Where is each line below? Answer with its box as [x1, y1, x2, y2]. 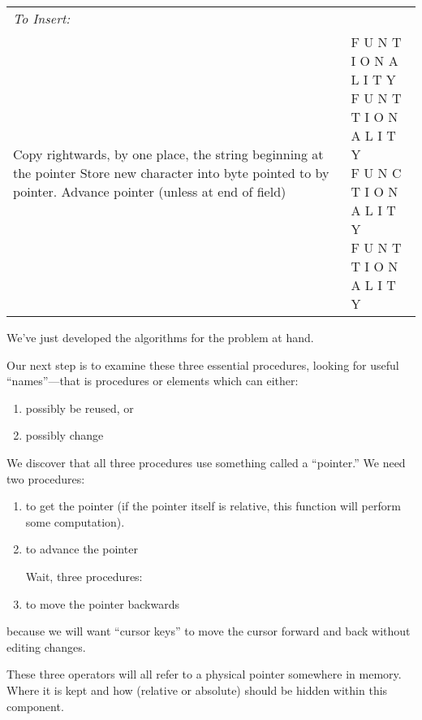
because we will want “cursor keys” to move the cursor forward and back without [6, 622, 411, 640]
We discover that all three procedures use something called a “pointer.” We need [6, 453, 406, 471]
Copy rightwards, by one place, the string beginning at [13, 145, 324, 163]
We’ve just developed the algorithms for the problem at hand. [6, 329, 314, 345]
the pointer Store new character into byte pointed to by [13, 163, 329, 182]
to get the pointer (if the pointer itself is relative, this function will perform [25, 497, 401, 514]
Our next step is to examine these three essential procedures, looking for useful [6, 356, 399, 373]
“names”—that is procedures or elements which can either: [6, 372, 299, 389]
